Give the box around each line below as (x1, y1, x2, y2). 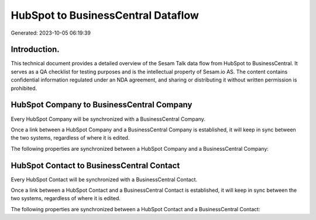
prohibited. (11, 84, 37, 92)
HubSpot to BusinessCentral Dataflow (11, 9, 199, 22)
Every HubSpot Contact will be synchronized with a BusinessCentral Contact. (11, 176, 198, 183)
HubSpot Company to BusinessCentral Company (11, 100, 193, 110)
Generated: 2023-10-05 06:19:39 (11, 29, 91, 36)
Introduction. (11, 45, 60, 55)
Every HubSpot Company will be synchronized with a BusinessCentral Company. (11, 115, 206, 123)
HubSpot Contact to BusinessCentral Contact (11, 160, 180, 170)
